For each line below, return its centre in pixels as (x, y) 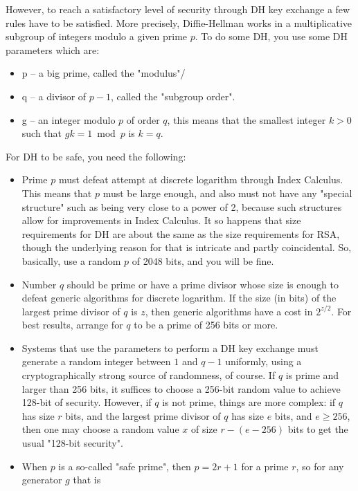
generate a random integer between (96, 361)
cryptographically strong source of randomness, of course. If (149, 375)
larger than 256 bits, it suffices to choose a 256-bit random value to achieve (181, 388)
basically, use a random (71, 260)
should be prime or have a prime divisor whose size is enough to (203, 284)
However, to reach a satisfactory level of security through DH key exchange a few (178, 9)
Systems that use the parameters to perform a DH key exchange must (170, 348)
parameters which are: (53, 49)
